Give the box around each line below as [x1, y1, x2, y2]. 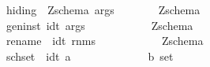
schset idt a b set [6, 47, 174, 64]
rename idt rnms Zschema [6, 32, 204, 49]
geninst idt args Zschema [6, 17, 193, 33]
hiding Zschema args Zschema [6, 2, 201, 17]
